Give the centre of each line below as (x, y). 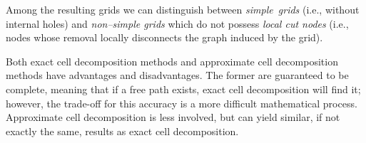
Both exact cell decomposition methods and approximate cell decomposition (172, 61)
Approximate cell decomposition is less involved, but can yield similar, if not (173, 117)
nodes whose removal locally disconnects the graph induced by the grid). (164, 37)
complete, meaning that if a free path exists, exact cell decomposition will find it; (183, 89)
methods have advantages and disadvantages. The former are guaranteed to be (177, 75)
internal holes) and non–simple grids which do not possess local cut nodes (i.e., (177, 23)
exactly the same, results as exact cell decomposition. (122, 131)
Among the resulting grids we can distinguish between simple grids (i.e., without (183, 9)
